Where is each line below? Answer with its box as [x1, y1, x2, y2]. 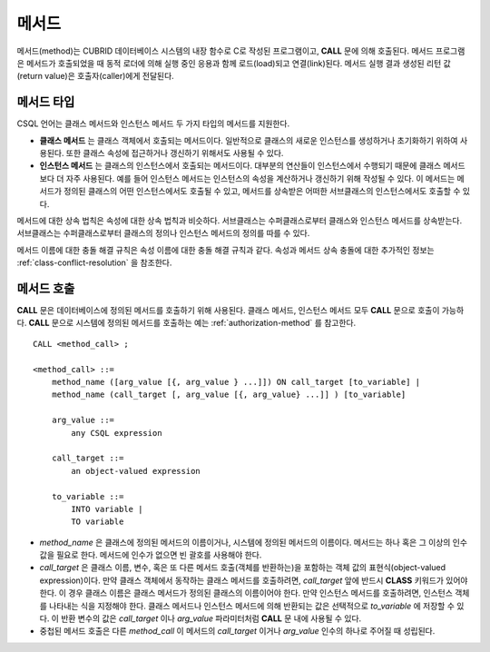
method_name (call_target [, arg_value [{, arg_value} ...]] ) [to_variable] [51, 390, 407, 400]
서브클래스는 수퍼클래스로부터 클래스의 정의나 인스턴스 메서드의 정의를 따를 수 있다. [16, 228, 310, 239]
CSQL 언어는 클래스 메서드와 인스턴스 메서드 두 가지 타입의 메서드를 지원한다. [16, 118, 290, 129]
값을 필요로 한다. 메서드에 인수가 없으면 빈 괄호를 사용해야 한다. [39, 549, 262, 560]
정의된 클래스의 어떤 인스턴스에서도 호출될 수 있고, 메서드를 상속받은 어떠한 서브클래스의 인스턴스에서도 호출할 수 [64, 186, 461, 197]
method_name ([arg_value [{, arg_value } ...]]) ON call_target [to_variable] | [51, 377, 421, 387]
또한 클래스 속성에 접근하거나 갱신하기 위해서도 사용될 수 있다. [65, 148, 284, 159]
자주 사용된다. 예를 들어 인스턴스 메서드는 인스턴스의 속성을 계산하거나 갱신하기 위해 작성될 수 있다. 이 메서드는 [65, 173, 456, 183]
